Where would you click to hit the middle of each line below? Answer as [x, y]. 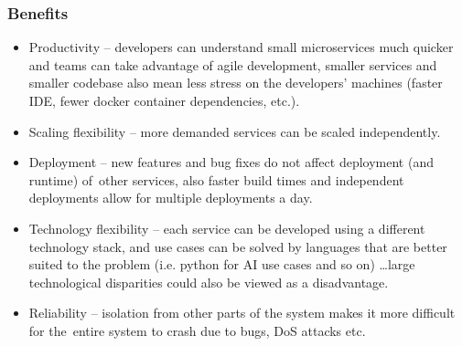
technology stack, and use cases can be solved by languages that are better [238, 246]
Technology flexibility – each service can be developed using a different [227, 228]
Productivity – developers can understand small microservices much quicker [241, 47]
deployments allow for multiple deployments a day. [171, 198]
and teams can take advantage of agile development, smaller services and [233, 64]
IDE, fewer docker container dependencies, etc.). [164, 100]
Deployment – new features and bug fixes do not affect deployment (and [231, 162]
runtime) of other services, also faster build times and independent [216, 179]
